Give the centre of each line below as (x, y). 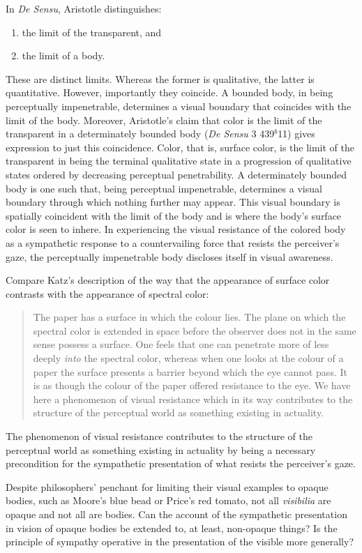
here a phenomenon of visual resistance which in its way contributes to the (193, 399)
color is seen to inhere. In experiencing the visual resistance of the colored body (176, 229)
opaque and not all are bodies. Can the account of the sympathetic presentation (176, 514)
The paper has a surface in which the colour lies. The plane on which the (189, 317)
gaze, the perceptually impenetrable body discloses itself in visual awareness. (169, 256)
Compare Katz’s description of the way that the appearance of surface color (168, 280)
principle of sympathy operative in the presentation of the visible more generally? (180, 541)
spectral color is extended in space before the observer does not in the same (195, 330)
